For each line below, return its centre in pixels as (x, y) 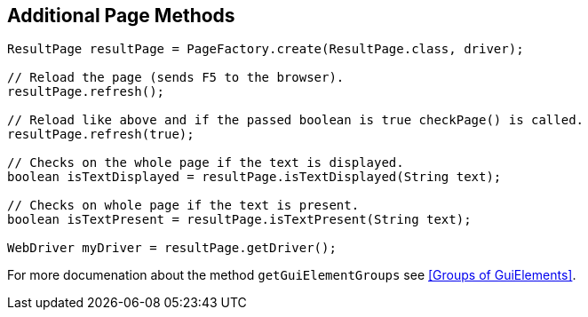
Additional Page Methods (121, 16)
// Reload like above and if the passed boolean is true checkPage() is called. (296, 120)
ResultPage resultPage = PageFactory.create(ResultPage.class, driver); (266, 49)
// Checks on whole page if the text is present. (183, 206)
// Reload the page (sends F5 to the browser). (176, 78)
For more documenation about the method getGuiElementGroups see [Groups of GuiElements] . (292, 275)
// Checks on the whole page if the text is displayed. (206, 163)
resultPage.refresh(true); (101, 135)
